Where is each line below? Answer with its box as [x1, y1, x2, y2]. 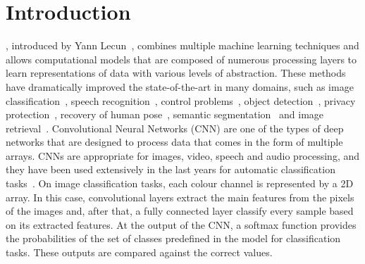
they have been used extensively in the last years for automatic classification [6, 162, 335, 177]
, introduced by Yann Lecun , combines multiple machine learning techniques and [6, 38, 359, 53]
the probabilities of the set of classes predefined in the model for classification [6, 231, 341, 246]
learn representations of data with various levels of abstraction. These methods [6, 65, 346, 80]
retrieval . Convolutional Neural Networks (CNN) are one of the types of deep [6, 120, 344, 135]
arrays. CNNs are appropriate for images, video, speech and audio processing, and [6, 148, 360, 163]
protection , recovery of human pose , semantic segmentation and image [6, 107, 324, 122]
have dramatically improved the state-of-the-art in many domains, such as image [6, 79, 354, 94]
